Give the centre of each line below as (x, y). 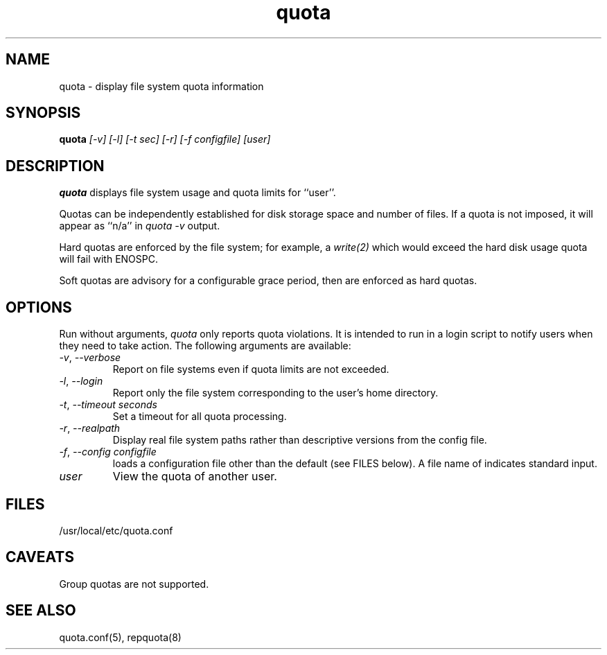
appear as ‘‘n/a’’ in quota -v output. (140, 226)
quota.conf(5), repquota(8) (120, 637)
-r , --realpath (90, 428)
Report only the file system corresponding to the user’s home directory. (275, 393)
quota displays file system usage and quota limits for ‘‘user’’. (197, 193)
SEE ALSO (41, 611)
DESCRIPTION (55, 166)
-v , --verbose (90, 358)
